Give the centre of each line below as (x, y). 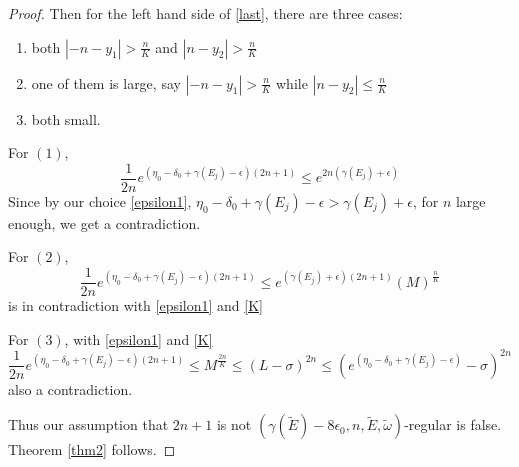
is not (234, 424)
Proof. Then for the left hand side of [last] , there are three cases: (205, 13)
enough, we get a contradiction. (104, 222)
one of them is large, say (106, 82)
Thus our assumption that (88, 424)
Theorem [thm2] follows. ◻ (92, 449)
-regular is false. (453, 424)
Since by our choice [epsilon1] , (100, 200)
